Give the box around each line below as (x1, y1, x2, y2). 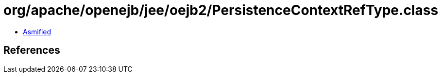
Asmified (23, 27, 51, 36)
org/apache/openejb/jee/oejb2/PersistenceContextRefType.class (3, 2, 439, 18)
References (3, 44, 60, 57)
